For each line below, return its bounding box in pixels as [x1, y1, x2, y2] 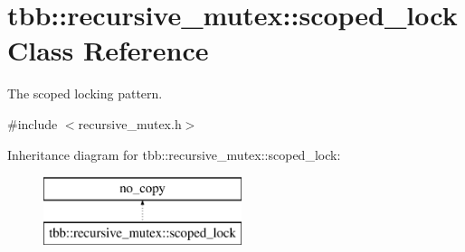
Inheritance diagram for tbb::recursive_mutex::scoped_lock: [7, 145, 341, 163]
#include [7, 114, 58, 133]
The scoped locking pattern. [7, 84, 163, 103]
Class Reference [7, 32, 209, 69]
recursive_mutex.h [78, 114, 182, 133]
